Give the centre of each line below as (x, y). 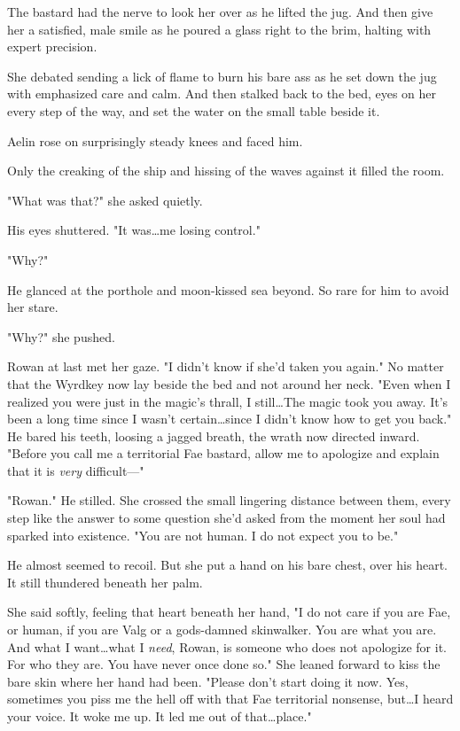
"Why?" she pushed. (61, 336)
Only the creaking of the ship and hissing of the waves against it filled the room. (226, 171)
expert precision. (52, 47)
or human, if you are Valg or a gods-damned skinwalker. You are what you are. (222, 630)
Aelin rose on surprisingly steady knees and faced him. (155, 140)
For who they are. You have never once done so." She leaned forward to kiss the (224, 664)
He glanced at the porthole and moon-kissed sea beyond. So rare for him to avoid (228, 289)
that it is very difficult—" (76, 470)
